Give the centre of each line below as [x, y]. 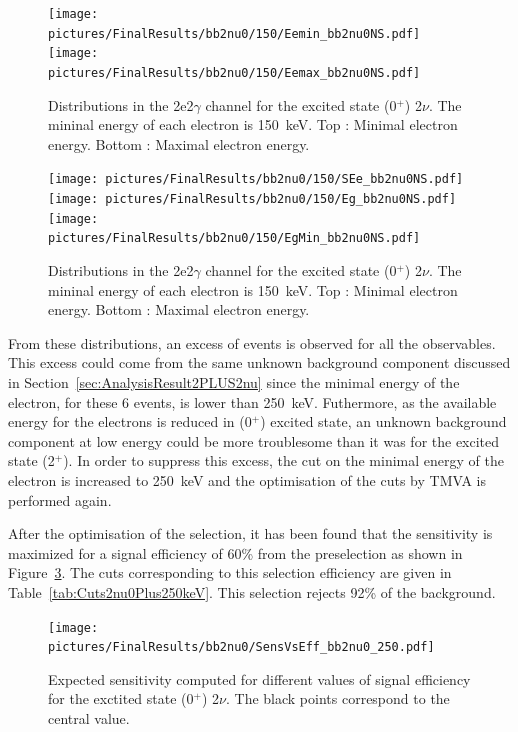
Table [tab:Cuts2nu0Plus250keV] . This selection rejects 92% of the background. [252, 591]
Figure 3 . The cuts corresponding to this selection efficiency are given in [230, 572]
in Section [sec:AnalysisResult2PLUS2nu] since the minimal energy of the [234, 382]
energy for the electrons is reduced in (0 [130, 421]
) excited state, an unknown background [383, 421]
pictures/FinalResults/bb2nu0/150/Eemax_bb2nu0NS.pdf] [234, 72]
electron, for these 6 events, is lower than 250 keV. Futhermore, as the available [252, 401]
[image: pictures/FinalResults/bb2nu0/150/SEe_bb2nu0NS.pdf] [256, 179]
